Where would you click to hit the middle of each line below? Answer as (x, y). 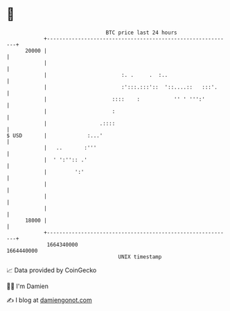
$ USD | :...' (55, 135)
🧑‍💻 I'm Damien (28, 286)
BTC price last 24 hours (141, 33)
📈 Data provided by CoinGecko (52, 270)
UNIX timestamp (140, 257)
